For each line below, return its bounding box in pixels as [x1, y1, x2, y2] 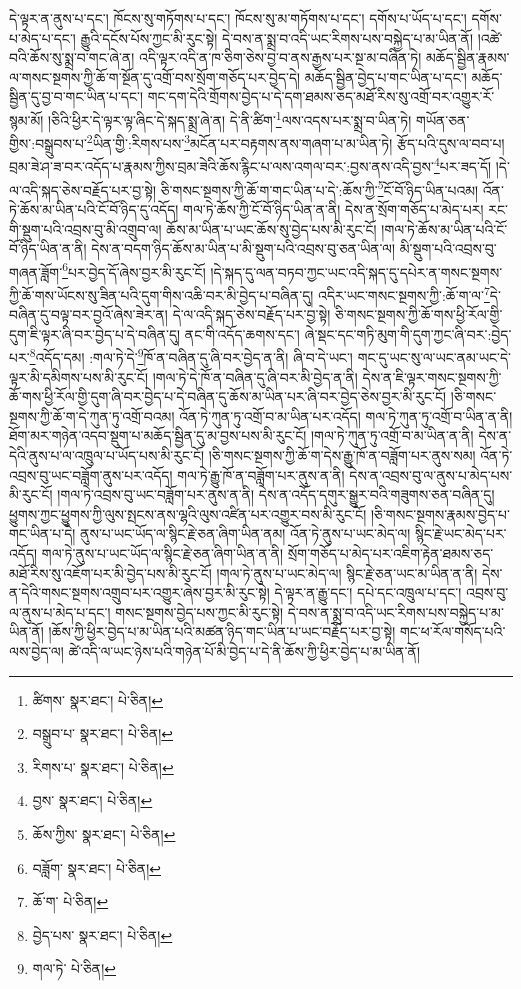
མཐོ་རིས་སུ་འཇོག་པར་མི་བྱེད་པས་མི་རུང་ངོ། [9, 562, 212, 583]
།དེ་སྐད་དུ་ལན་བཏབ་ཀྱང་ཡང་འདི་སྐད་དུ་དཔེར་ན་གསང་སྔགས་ [210, 261, 503, 282]
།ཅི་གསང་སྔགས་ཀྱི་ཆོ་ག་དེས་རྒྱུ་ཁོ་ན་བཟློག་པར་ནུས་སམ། [208, 445, 476, 466]
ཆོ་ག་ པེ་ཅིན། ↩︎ [32, 891, 109, 912]
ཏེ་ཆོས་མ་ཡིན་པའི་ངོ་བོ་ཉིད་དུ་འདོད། [9, 198, 179, 219]
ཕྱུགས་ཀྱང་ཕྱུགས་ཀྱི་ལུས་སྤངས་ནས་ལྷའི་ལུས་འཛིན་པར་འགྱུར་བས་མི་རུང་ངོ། [9, 503, 367, 524]
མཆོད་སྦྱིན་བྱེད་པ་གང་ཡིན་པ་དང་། [304, 66, 467, 87]
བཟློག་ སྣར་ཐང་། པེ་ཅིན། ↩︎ [32, 857, 161, 878]
